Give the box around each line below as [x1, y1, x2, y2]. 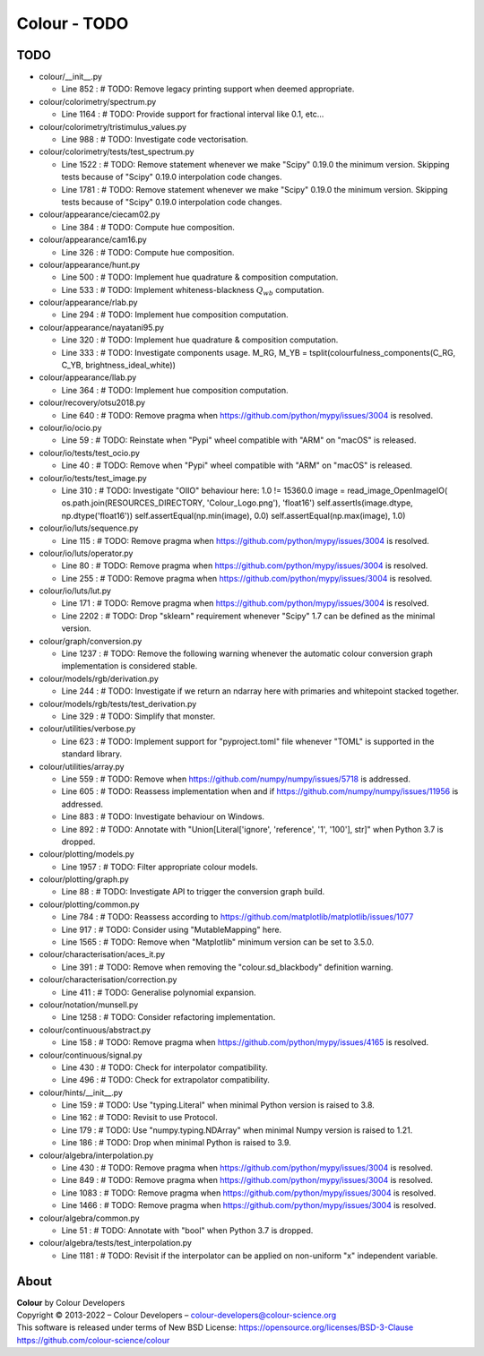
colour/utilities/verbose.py [39, 723, 136, 734]
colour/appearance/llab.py [39, 372, 137, 383]
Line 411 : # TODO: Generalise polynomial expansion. [61, 987, 256, 998]
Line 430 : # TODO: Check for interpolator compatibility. [61, 1062, 268, 1073]
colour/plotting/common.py [39, 899, 140, 910]
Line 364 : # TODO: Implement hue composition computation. [61, 384, 289, 395]
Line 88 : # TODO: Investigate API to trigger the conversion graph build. [61, 886, 325, 897]
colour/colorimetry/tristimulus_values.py [39, 121, 187, 132]
